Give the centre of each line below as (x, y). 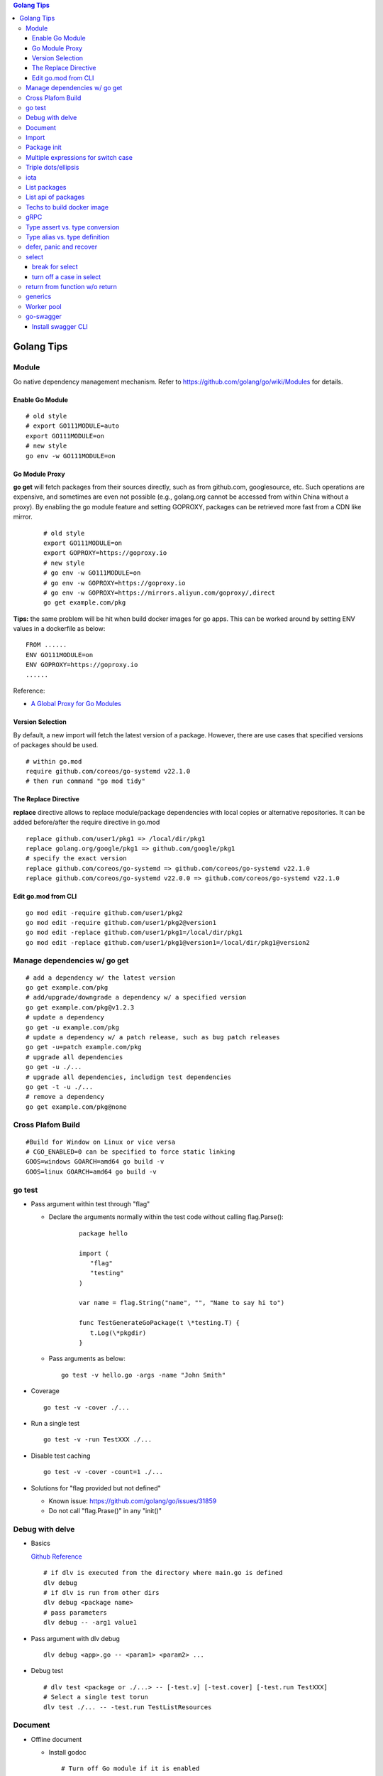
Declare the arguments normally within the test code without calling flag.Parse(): (166, 1217)
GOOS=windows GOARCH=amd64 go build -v (95, 1162)
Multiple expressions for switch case (79, 157)
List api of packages (55, 197)
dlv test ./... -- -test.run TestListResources (128, 1707)
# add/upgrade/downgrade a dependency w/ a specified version (136, 997)
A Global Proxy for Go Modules (76, 704)
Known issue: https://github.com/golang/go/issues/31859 (133, 1501)
